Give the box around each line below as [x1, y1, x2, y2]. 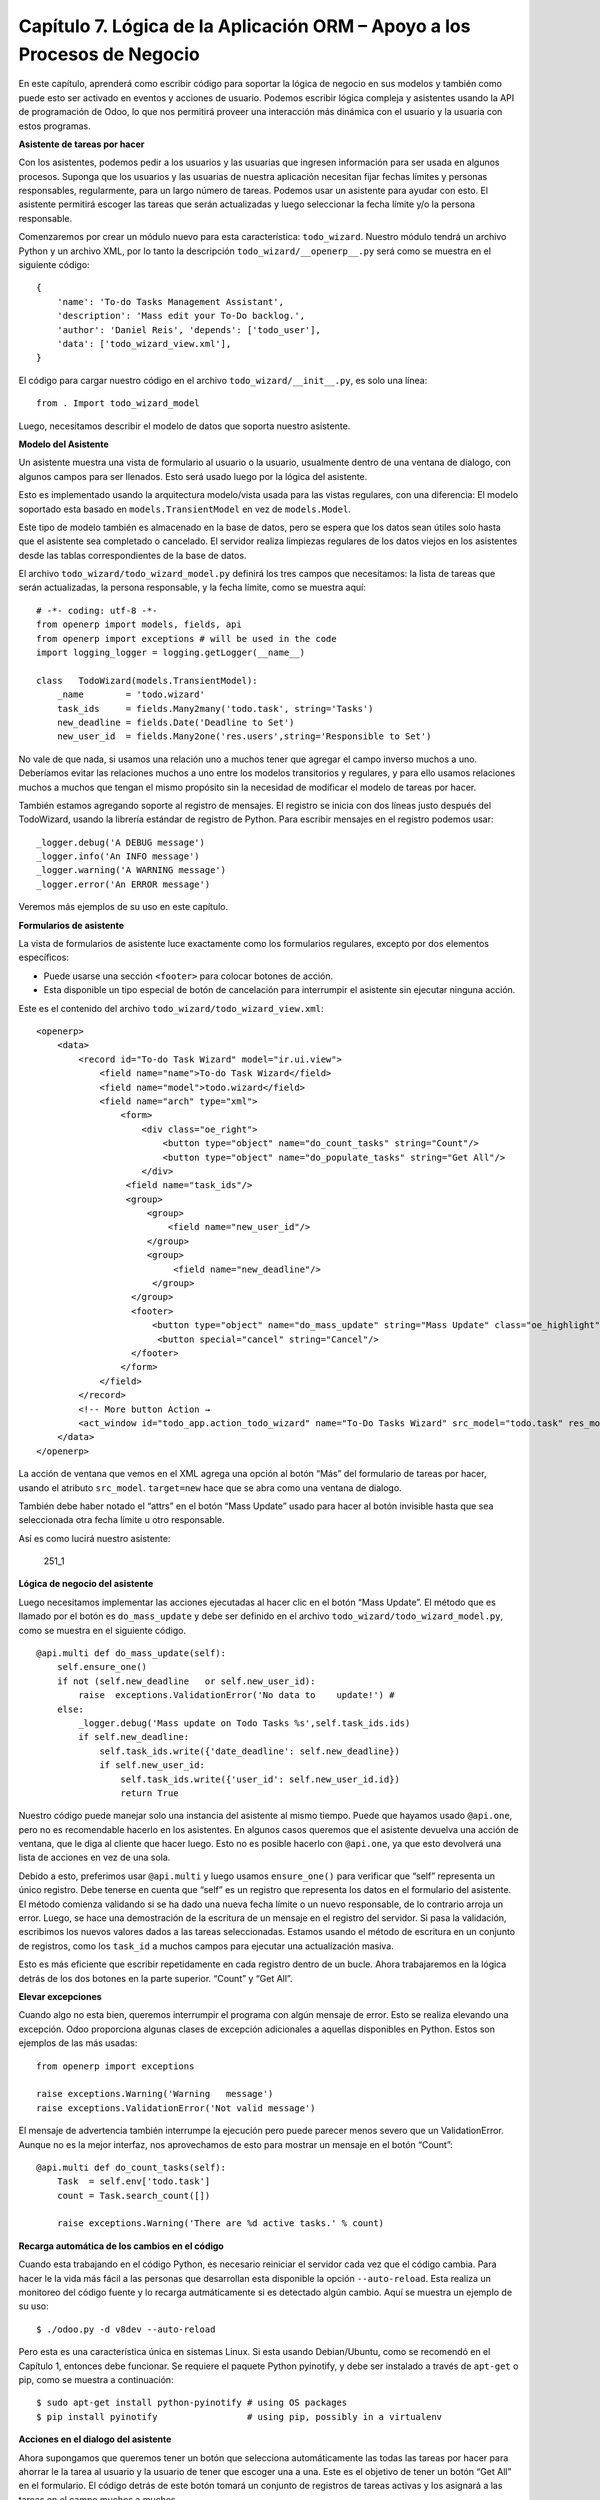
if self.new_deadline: [78, 1731, 190, 1743]
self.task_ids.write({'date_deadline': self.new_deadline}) [99, 1745, 400, 1757]
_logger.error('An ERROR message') [36, 878, 211, 890]
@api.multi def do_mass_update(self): [36, 1648, 227, 1659]
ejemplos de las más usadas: [18, 2037, 138, 2049]
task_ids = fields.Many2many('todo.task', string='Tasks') [56, 703, 374, 714]
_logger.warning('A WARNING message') [36, 865, 227, 876]
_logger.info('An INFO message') [36, 851, 200, 862]
